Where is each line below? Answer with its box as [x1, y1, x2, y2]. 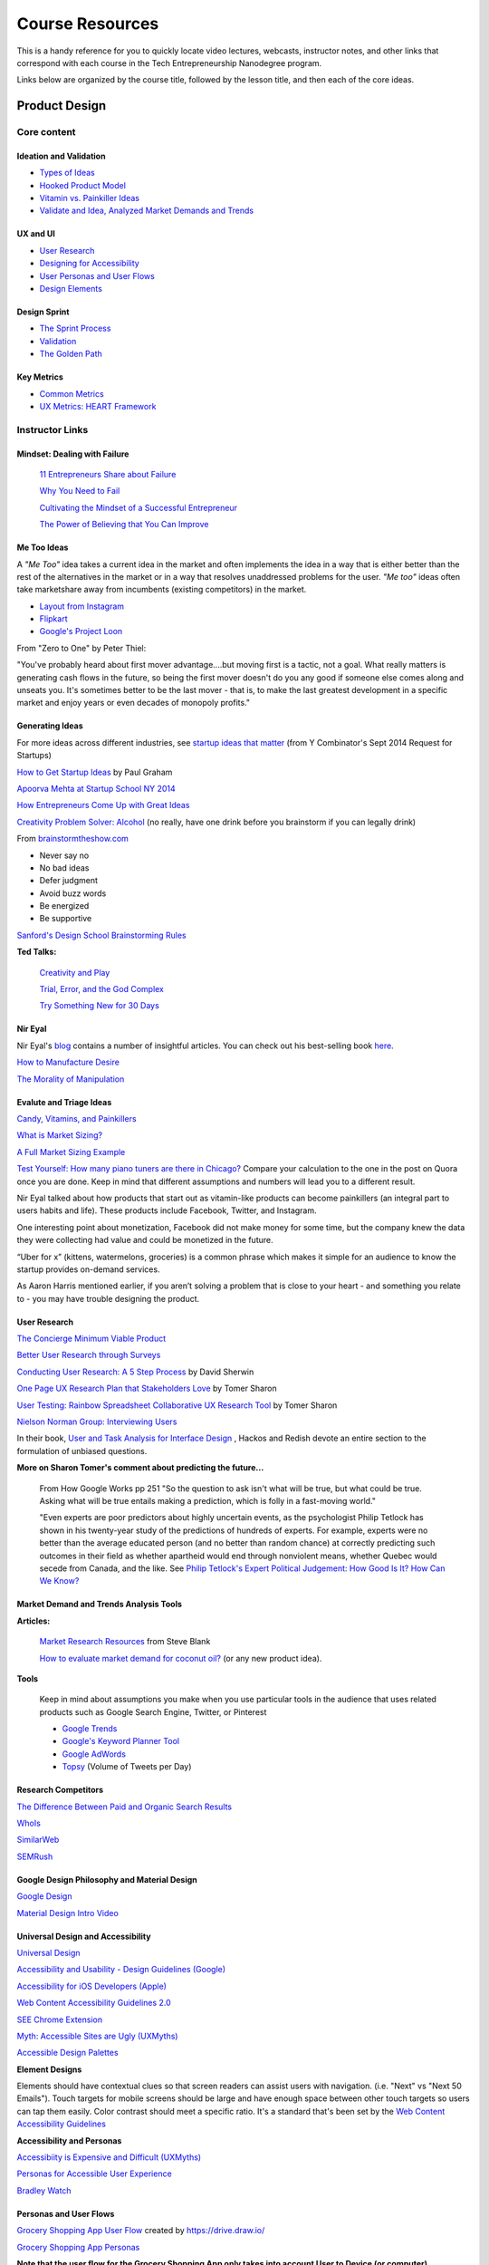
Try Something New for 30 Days [39, 1000, 160, 1011]
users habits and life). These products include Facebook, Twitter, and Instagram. [16, 1205, 317, 1216]
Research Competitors [16, 1785, 104, 1796]
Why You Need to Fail [39, 486, 120, 496]
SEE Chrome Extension [16, 2014, 103, 2025]
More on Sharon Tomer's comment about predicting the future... [16, 1462, 264, 1473]
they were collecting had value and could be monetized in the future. [16, 1235, 273, 1246]
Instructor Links [16, 423, 89, 436]
